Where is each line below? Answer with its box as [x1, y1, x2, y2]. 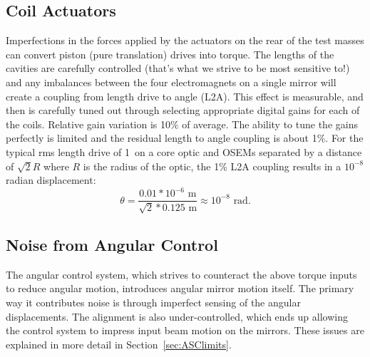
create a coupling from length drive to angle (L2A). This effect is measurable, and [6, 88, 364, 103]
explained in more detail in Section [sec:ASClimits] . [6, 336, 232, 351]
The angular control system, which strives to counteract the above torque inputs [6, 267, 357, 281]
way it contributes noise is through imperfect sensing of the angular [6, 295, 301, 310]
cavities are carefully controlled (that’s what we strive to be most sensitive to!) [6, 61, 350, 76]
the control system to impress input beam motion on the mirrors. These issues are [6, 323, 364, 338]
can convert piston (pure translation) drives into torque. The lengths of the [6, 46, 334, 61]
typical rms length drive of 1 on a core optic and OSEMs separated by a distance [6, 144, 362, 159]
